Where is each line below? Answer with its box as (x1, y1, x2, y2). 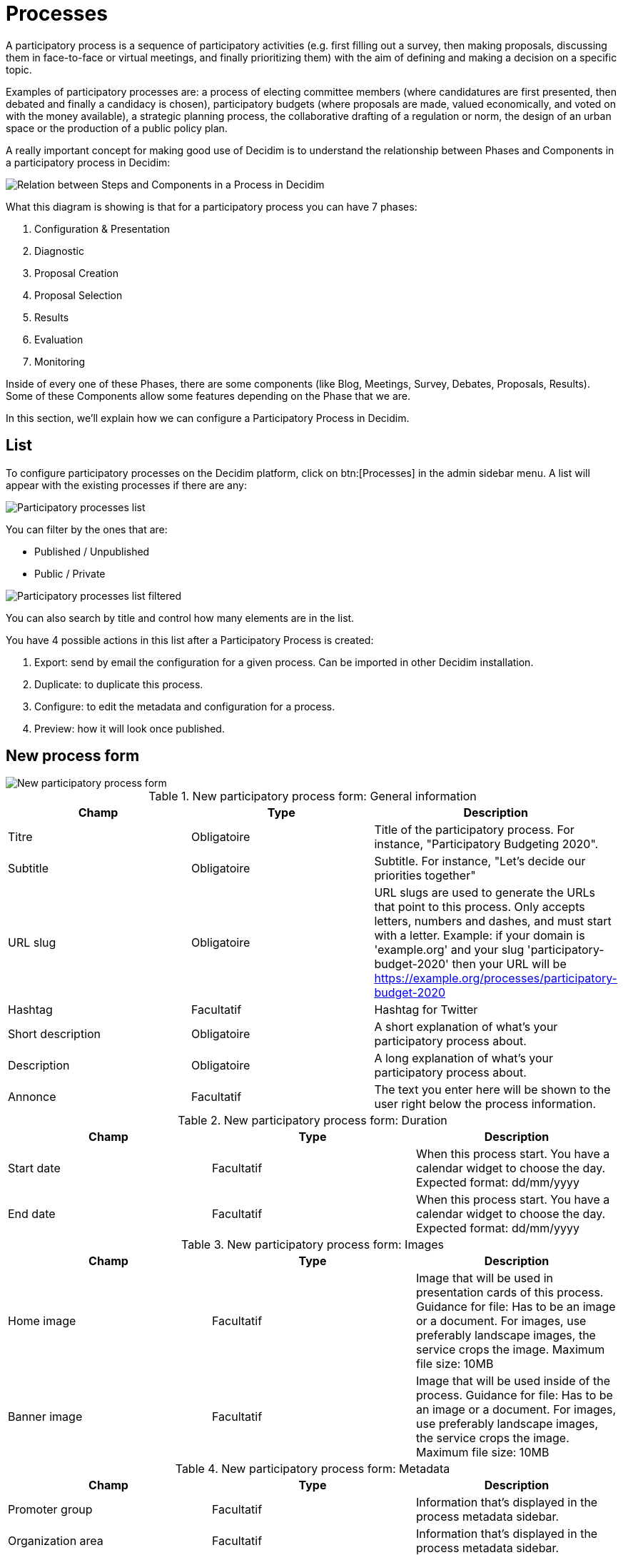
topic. (6, 63, 32, 76)
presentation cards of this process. (415, 1285, 604, 1300)
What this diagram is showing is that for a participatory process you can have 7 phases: (6, 200, 417, 213)
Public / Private (34, 567, 106, 580)
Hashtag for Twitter (374, 1002, 478, 1017)
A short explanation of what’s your (374, 1020, 558, 1035)
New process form (6, 747, 140, 765)
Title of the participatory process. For (374, 822, 574, 837)
